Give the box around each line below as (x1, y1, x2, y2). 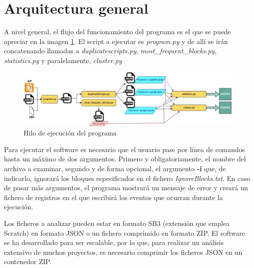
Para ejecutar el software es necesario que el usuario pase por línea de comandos (4, 144, 245, 154)
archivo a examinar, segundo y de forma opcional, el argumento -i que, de (4, 163, 226, 174)
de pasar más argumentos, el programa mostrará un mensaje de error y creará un (4, 182, 248, 193)
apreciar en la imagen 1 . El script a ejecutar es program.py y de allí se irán (4, 36, 228, 46)
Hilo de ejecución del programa (24, 128, 117, 138)
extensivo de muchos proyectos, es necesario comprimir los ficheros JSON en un (4, 246, 243, 257)
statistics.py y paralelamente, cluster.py (4, 55, 122, 65)
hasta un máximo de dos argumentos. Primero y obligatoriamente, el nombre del (4, 154, 246, 164)
